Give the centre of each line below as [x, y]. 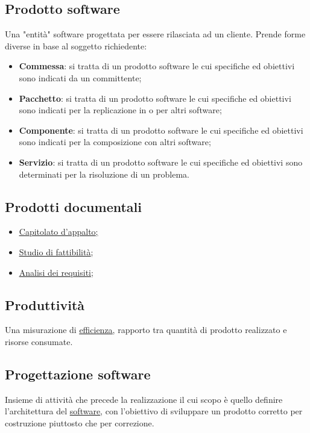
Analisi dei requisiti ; [56, 272]
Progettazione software [78, 374]
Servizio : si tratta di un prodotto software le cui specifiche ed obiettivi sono [161, 162]
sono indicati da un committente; [80, 77]
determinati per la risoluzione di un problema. [104, 174]
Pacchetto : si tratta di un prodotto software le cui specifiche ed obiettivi [155, 98]
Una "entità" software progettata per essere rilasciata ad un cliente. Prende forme [155, 34]
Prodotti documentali [73, 206]
